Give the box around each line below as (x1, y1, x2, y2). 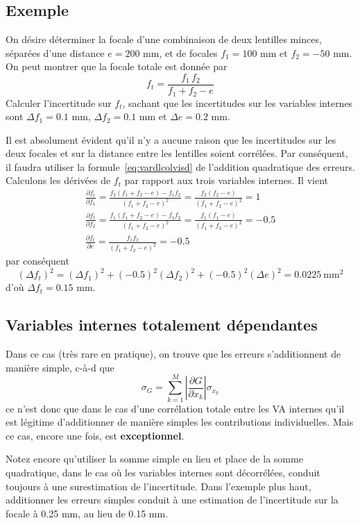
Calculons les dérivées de (6, 173, 111, 187)
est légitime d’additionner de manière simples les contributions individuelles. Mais (6, 415, 354, 429)
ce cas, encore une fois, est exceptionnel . (6, 428, 185, 442)
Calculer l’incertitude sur (6, 95, 112, 110)
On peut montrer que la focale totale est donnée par (6, 59, 228, 74)
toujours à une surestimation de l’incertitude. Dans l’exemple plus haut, (6, 478, 311, 493)
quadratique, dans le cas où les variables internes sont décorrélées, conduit (6, 465, 320, 479)
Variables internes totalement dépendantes (6, 314, 318, 335)
